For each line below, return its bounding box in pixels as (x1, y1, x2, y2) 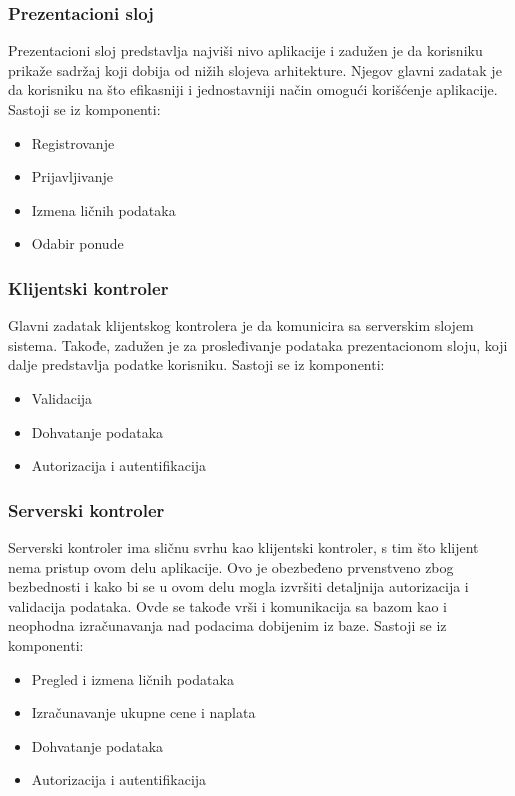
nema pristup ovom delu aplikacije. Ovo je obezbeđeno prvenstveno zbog (8, 556, 454, 577)
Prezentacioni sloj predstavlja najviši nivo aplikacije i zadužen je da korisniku (8, 40, 483, 61)
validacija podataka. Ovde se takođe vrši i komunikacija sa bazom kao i (8, 595, 447, 616)
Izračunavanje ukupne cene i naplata (31, 702, 256, 723)
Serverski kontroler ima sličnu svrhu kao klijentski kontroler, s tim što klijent (8, 536, 479, 557)
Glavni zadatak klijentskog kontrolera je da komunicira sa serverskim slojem (8, 315, 474, 336)
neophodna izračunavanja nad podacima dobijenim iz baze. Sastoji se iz (8, 615, 447, 636)
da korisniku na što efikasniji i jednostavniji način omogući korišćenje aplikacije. (8, 79, 498, 100)
